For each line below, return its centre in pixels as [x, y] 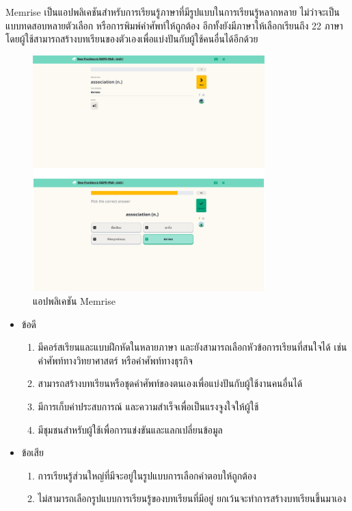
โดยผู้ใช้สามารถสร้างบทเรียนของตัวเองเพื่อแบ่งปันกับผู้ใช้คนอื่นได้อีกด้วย [132, 39]
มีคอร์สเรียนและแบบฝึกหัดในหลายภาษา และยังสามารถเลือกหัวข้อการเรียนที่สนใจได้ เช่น [192, 347]
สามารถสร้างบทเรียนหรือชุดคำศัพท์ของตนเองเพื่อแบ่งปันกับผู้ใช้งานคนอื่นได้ [170, 383]
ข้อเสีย [32, 452]
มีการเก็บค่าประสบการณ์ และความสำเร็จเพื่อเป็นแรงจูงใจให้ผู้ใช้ [148, 407]
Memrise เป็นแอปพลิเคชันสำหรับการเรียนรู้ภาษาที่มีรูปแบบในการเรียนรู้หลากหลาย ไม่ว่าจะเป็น [173, 12]
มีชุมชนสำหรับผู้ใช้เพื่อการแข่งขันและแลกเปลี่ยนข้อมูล [130, 429]
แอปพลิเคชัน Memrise [74, 301]
